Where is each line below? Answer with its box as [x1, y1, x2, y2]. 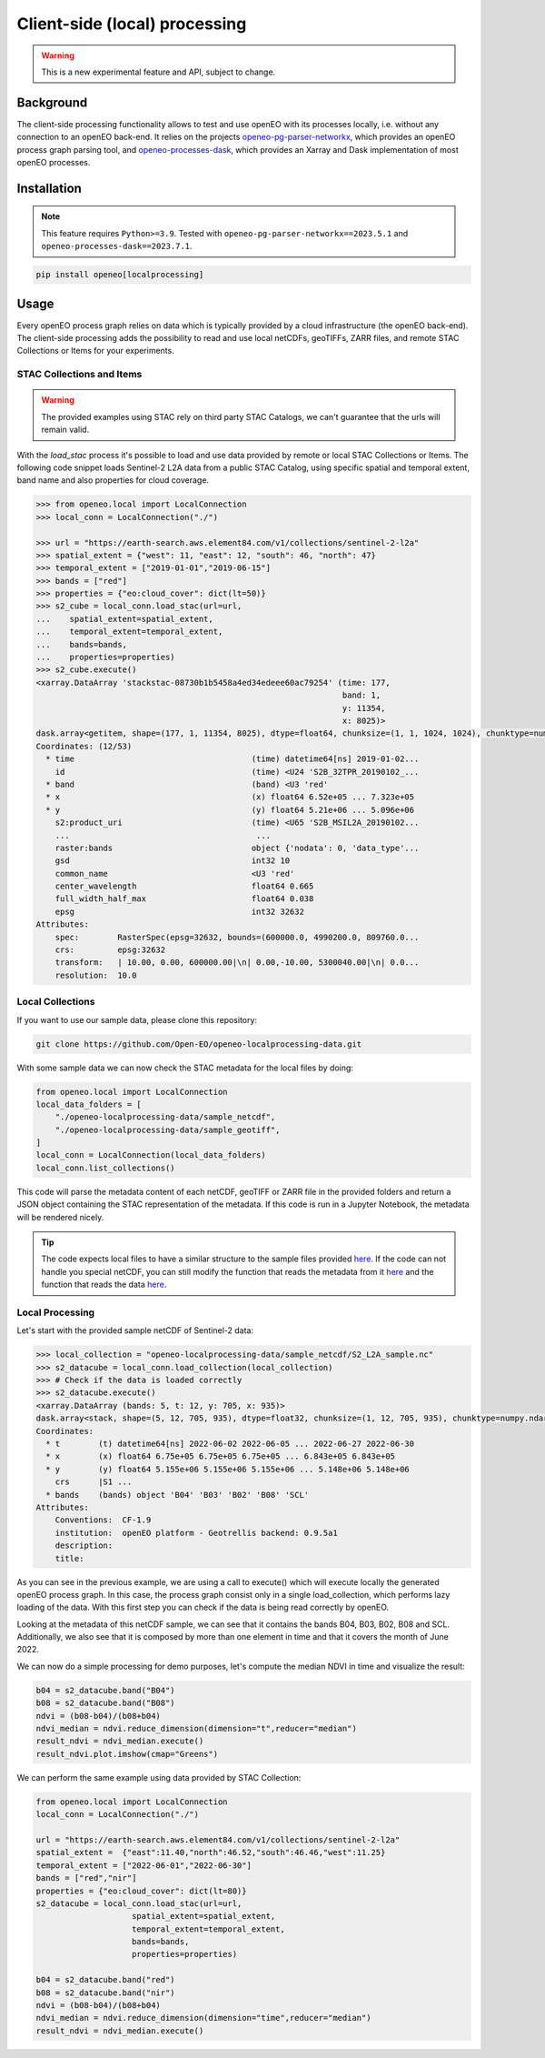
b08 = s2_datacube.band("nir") [35, 1987, 176, 1998]
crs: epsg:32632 [54, 945, 166, 955]
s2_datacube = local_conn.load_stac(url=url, [35, 1898, 243, 1909]
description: [54, 1541, 114, 1551]
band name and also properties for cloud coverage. [16, 475, 209, 486]
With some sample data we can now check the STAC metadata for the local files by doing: [16, 1062, 354, 1073]
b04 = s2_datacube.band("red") [35, 1974, 176, 1985]
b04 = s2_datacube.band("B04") [35, 1685, 176, 1695]
